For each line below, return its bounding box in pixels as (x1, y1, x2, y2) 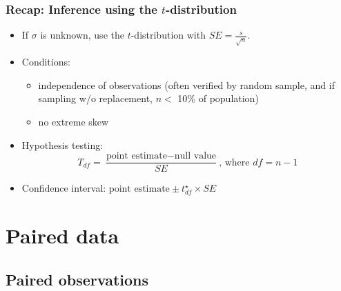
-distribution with (130, 28, 206, 42)
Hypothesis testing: (21, 137, 104, 152)
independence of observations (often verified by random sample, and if (38, 77, 335, 92)
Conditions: (21, 54, 70, 69)
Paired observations (6, 268, 149, 290)
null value (174, 151, 217, 161)
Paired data (6, 221, 119, 249)
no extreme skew (38, 114, 109, 128)
